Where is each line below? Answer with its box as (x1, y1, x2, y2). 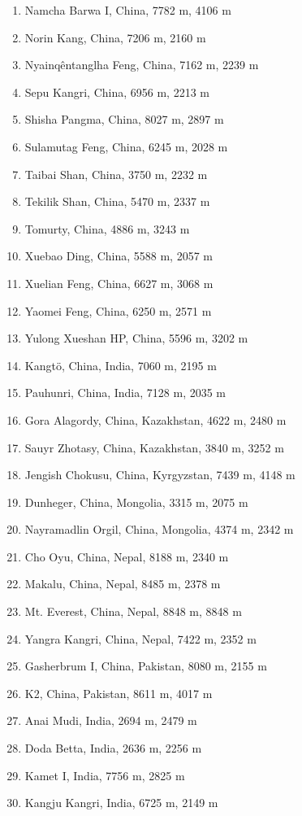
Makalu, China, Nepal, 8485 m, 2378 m (24, 575, 221, 592)
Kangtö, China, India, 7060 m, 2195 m (24, 356, 217, 373)
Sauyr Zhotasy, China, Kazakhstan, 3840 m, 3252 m (24, 439, 284, 456)
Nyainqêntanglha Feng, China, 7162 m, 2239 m (24, 56, 259, 73)
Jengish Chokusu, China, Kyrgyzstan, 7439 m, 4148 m (24, 466, 296, 483)
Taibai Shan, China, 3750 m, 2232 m (24, 165, 208, 182)
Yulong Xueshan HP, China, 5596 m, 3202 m (24, 329, 248, 347)
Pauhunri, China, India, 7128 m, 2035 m (24, 384, 226, 401)
